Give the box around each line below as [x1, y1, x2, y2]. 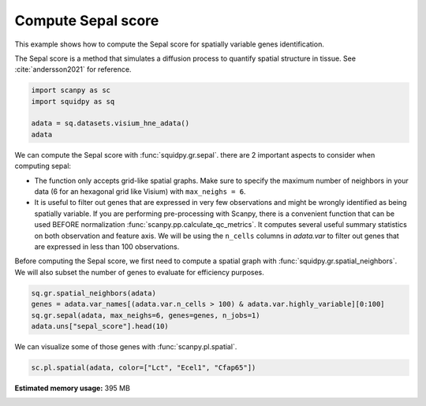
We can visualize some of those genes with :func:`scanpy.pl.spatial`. [14, 341, 237, 351]
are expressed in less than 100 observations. [34, 241, 180, 251]
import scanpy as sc [31, 86, 110, 95]
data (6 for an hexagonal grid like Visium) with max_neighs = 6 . [34, 187, 246, 196]
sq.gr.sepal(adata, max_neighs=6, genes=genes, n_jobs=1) [31, 311, 260, 319]
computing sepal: [14, 162, 71, 171]
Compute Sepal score [14, 12, 159, 29]
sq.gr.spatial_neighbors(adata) [31, 289, 157, 297]
